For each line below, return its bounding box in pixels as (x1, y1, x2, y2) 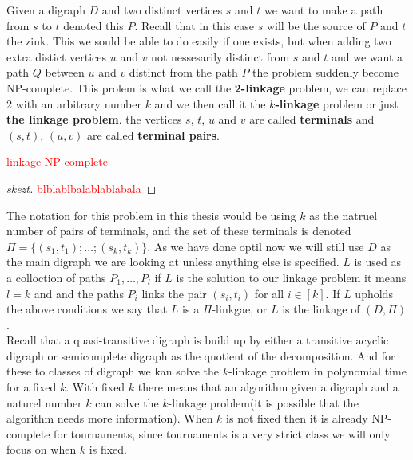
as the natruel (309, 206, 378, 223)
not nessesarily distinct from (151, 48, 290, 65)
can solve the (95, 394, 159, 411)
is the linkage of (282, 301, 360, 317)
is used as (354, 254, 401, 270)
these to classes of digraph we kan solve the (6, 363, 219, 379)
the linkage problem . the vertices (6, 111, 182, 128)
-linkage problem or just (275, 95, 399, 112)
